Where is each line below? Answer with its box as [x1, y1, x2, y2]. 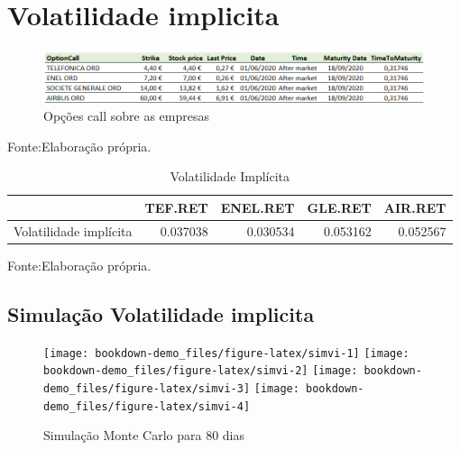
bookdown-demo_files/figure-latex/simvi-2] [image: [43, 364, 358, 378]
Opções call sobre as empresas [43, 106, 209, 125]
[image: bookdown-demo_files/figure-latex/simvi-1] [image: [43, 346, 409, 360]
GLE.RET [307, 197, 372, 216]
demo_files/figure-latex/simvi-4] [43, 399, 251, 413]
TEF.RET [144, 197, 208, 216]
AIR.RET [383, 197, 446, 216]
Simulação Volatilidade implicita [7, 299, 315, 327]
